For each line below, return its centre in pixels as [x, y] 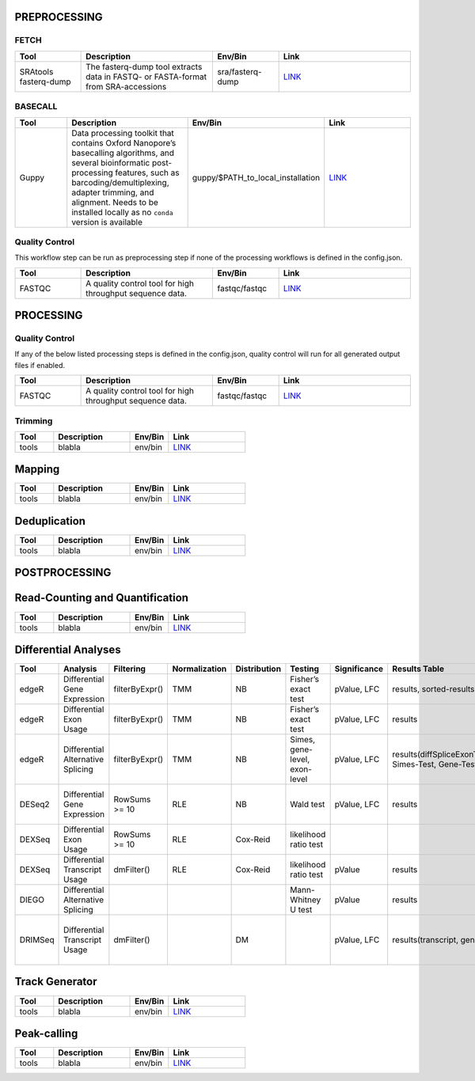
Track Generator [56, 982]
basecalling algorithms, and [123, 153]
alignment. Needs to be [115, 202]
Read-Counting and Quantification [102, 598]
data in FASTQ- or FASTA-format [146, 77]
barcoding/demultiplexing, [120, 182]
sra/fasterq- [239, 71]
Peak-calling [46, 1033]
